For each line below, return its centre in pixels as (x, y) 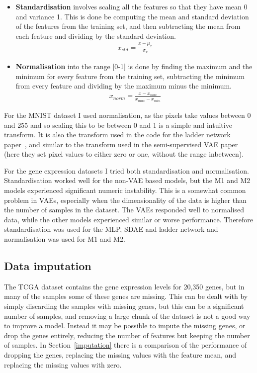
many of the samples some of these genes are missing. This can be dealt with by (126, 296)
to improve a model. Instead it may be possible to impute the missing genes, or (125, 326)
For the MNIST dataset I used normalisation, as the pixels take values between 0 (128, 115)
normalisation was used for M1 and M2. (65, 239)
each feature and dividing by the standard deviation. (96, 36)
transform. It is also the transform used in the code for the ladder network (117, 135)
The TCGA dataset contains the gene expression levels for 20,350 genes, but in (124, 286)
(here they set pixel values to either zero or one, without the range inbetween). (124, 154)
